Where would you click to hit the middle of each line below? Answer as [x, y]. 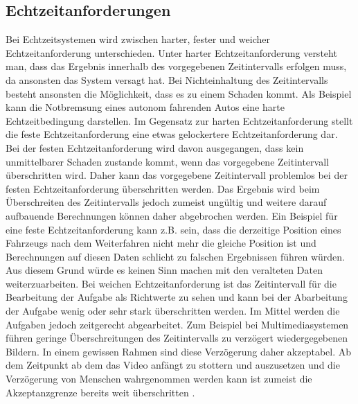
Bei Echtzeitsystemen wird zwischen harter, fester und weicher [138, 39]
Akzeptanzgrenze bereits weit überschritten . [100, 392]
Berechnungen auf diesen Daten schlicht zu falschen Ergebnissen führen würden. [175, 256]
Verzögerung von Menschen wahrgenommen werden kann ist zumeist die [159, 379]
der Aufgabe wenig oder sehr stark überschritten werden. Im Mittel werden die [173, 311]
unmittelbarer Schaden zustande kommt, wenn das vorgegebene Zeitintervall [167, 161]
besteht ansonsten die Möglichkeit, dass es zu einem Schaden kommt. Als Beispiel [179, 93]
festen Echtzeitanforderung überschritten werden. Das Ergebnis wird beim [163, 188]
